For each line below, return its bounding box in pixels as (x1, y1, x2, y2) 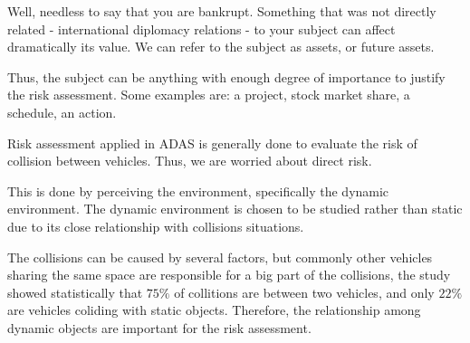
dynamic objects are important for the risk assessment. (7, 318, 312, 337)
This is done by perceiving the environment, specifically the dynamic (7, 181, 389, 200)
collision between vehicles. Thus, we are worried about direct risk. (7, 151, 372, 170)
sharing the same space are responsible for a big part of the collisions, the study (7, 265, 451, 284)
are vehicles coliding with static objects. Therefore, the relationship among (7, 300, 421, 319)
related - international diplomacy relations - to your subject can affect (7, 19, 396, 38)
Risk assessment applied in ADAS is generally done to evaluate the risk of (7, 133, 417, 152)
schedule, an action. (7, 102, 117, 121)
